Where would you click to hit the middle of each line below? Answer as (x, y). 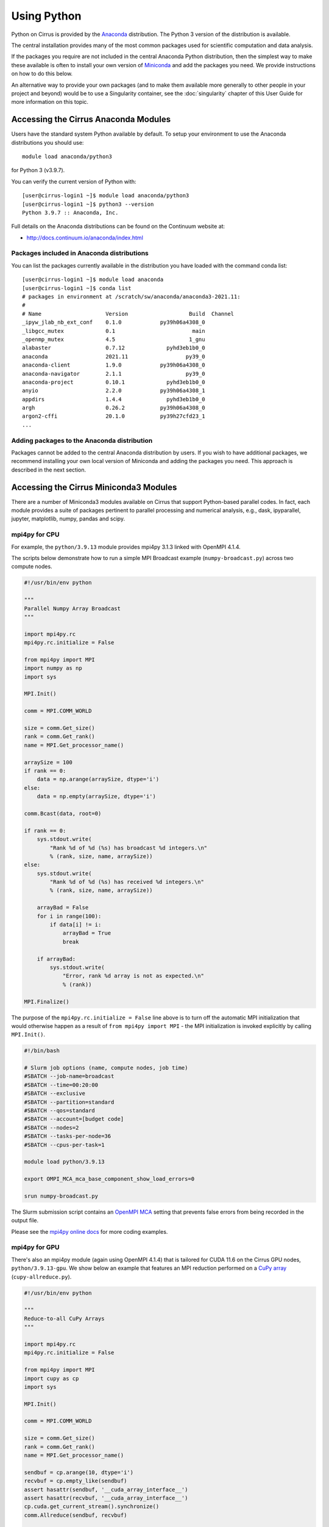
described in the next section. (49, 470)
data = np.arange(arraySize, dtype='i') (98, 779)
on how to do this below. (42, 74)
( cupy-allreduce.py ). (41, 1277)
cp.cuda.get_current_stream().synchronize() (92, 1507)
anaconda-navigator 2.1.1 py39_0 (114, 374)
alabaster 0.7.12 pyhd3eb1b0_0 (114, 348)
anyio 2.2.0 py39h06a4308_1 (114, 391)
